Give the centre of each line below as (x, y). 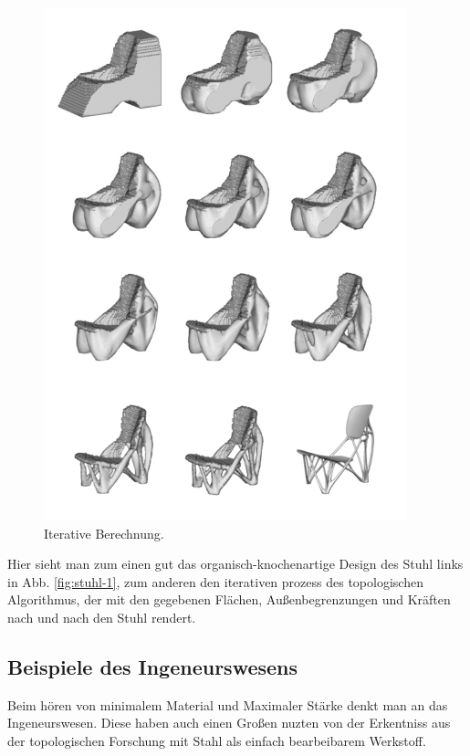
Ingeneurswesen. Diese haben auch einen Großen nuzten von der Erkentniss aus (229, 723)
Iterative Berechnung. (104, 533)
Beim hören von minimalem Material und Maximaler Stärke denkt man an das (228, 704)
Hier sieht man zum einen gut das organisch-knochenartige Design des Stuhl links (235, 564)
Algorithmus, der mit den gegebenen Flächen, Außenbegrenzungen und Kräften (229, 599)
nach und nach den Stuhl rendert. (102, 617)
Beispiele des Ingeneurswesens (153, 666)
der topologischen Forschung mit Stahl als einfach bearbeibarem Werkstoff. (217, 740)
